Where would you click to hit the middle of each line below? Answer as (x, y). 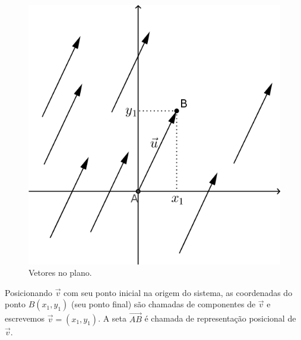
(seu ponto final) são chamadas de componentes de (163, 304)
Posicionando (29, 292)
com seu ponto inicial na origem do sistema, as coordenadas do (178, 292)
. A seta (113, 318)
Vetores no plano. (60, 273)
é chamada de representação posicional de (220, 318)
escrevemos (25, 318)
